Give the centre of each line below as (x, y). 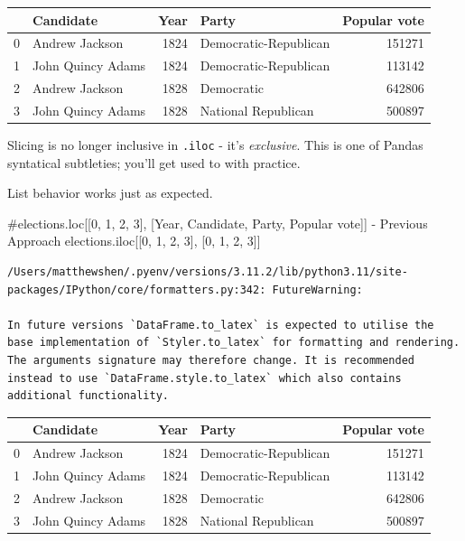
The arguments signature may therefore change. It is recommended (211, 360)
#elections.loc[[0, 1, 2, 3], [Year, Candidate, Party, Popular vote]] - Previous (218, 223)
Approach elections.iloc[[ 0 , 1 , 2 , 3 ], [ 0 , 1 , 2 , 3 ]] (134, 241)
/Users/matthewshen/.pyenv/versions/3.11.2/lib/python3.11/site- (208, 272)
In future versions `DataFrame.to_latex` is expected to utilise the (221, 325)
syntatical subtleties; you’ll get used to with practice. (154, 162)
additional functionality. (88, 396)
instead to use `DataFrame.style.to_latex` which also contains (205, 378)
